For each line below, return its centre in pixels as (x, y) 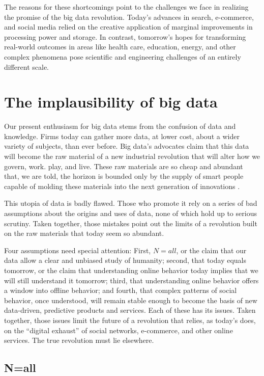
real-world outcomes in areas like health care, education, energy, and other (120, 47)
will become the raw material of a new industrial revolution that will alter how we (132, 156)
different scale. (26, 66)
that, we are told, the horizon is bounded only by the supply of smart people (124, 176)
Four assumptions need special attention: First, (78, 250)
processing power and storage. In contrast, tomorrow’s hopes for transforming (125, 36)
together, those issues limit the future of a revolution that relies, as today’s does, (130, 320)
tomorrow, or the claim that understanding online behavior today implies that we (131, 270)
